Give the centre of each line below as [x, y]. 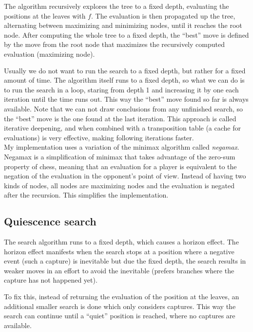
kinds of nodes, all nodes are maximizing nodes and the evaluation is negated [119, 185]
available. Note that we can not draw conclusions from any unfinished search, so [124, 108]
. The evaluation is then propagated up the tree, [163, 15]
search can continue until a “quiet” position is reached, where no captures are [120, 316]
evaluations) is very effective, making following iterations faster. [99, 137]
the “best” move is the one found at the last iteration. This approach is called [120, 118]
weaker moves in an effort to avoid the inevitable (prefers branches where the [119, 270]
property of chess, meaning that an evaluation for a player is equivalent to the [120, 166]
